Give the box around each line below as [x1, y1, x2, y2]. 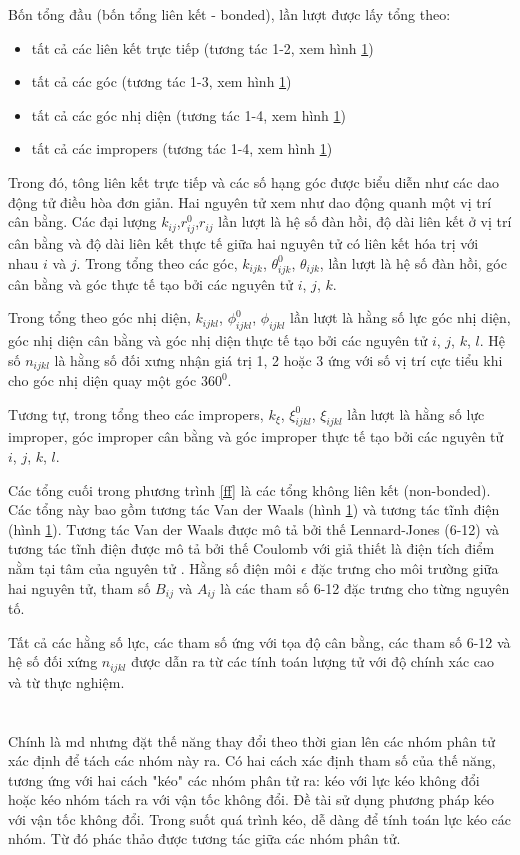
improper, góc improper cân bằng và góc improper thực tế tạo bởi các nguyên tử [8, 426, 504, 447]
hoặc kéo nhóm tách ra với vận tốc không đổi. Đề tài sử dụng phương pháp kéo [8, 789, 495, 810]
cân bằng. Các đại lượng [8, 211, 157, 232]
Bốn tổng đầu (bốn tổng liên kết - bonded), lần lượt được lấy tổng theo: [8, 4, 451, 24]
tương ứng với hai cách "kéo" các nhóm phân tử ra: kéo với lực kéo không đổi [8, 769, 480, 790]
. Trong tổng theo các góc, [76, 252, 238, 273]
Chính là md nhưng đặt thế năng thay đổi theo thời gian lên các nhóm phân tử [8, 730, 495, 751]
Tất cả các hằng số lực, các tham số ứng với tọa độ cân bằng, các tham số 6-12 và [8, 631, 511, 652]
